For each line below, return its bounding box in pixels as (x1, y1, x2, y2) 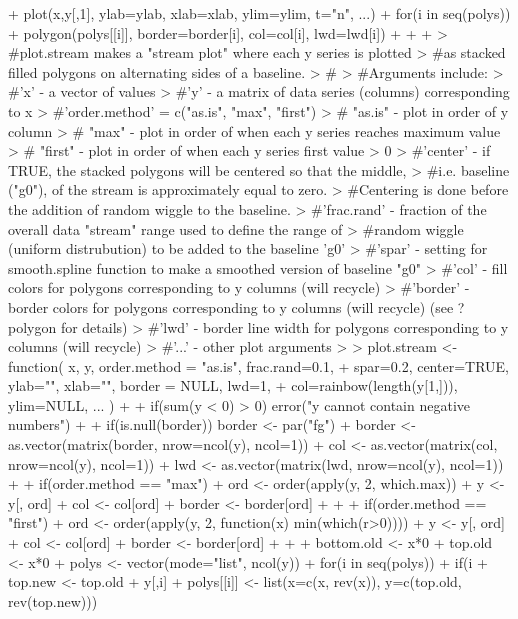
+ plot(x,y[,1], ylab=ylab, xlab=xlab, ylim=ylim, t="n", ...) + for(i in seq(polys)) (8, 3, 511, 23)
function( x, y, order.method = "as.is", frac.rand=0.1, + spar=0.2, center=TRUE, (8, 355, 510, 376)
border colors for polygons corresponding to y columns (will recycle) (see (8, 296, 454, 317)
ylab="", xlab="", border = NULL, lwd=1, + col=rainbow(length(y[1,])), (8, 375, 458, 396)
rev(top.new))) (8, 590, 98, 611)
